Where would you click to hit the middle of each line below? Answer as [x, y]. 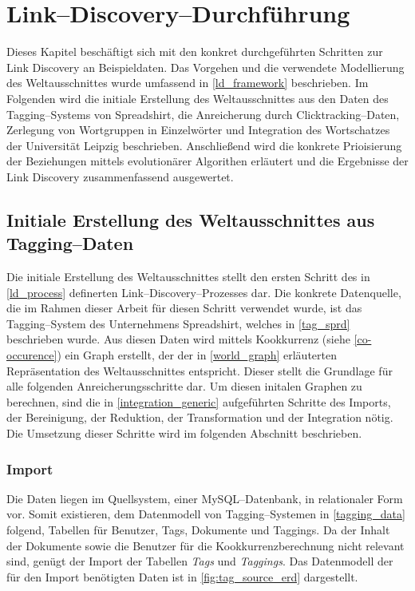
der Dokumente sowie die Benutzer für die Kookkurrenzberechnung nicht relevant [206, 545]
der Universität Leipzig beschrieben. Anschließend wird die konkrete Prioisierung [204, 145]
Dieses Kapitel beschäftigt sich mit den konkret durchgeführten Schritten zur [195, 52]
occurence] [32, 355]
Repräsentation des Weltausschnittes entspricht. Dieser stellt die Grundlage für [200, 370]
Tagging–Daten [70, 243]
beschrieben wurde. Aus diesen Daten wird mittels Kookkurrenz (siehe [178, 339]
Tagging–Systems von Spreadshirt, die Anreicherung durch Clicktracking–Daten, [203, 114]
